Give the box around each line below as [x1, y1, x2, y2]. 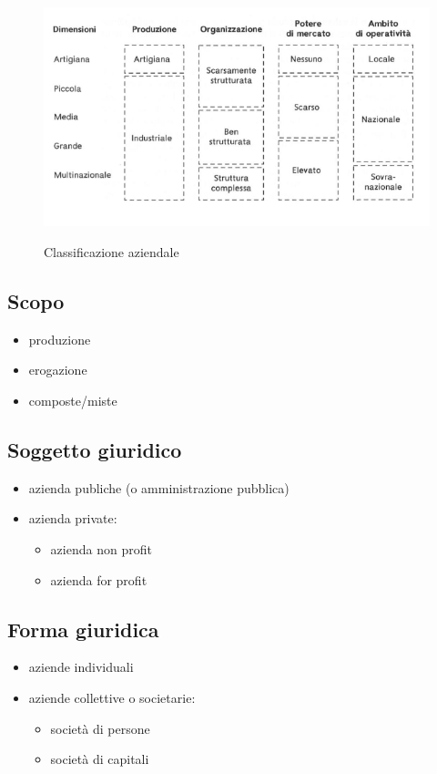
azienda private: [28, 509, 117, 528]
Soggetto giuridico [7, 435, 182, 463]
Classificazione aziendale [44, 242, 179, 261]
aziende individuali [28, 657, 134, 676]
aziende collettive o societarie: [28, 687, 196, 707]
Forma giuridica [7, 614, 159, 643]
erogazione [28, 360, 87, 379]
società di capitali [50, 749, 149, 769]
